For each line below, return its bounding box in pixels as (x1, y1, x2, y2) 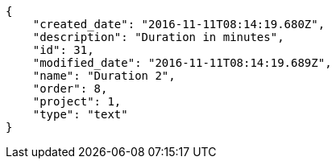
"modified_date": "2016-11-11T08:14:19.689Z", (32, 56, 332, 69)
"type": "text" (32, 108, 128, 121)
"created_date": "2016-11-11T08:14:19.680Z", (32, 18, 326, 31)
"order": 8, (32, 82, 108, 95)
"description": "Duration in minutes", (32, 31, 284, 43)
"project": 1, (32, 95, 122, 108)
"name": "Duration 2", (32, 69, 176, 82)
